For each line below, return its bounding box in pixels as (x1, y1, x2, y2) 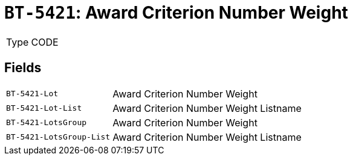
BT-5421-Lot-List (6, 103, 82, 113)
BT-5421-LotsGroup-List (6, 132, 111, 142)
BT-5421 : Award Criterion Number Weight (4, 2, 348, 23)
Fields (4, 60, 42, 76)
